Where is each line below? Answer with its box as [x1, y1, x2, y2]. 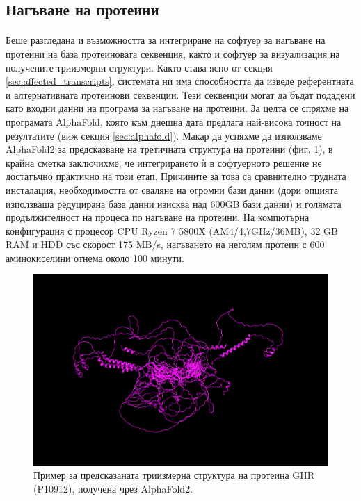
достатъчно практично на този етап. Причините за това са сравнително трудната [6, 169, 346, 183]
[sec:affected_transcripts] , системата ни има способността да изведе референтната [6, 74, 354, 88]
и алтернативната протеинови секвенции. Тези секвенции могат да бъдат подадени [6, 87, 355, 101]
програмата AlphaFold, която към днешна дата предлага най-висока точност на [6, 114, 342, 129]
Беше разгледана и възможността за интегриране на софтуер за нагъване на [6, 33, 326, 47]
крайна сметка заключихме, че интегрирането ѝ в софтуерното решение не [6, 155, 322, 170]
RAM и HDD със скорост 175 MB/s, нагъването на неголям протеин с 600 [6, 237, 325, 252]
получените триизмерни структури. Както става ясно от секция [6, 60, 273, 74]
